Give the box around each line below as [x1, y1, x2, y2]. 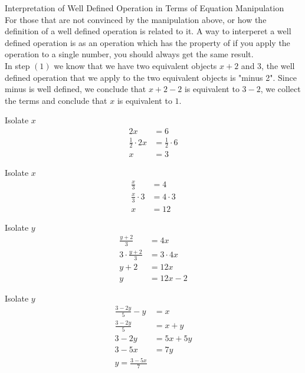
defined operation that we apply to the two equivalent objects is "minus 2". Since [5, 71, 297, 83]
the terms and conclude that [5, 94, 107, 106]
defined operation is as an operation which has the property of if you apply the [5, 36, 290, 48]
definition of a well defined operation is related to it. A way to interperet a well [5, 25, 291, 37]
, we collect [260, 83, 301, 95]
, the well [261, 59, 295, 71]
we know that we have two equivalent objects [54, 59, 217, 71]
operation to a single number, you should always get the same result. [5, 48, 254, 60]
